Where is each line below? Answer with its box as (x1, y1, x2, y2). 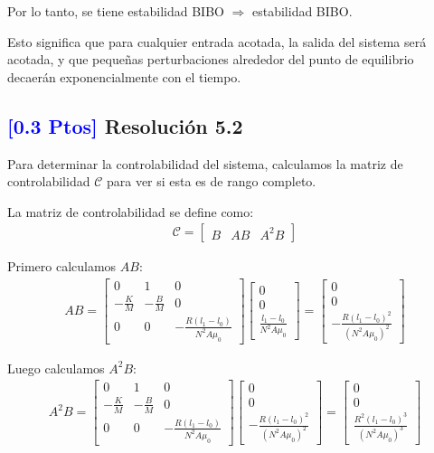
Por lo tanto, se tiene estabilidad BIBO (7, 2, 224, 20)
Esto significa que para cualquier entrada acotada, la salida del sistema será (7, 32, 427, 51)
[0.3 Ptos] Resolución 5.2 (7, 111, 243, 139)
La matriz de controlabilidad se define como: (7, 202, 254, 221)
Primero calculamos (7, 257, 117, 276)
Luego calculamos (7, 358, 105, 377)
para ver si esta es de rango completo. (106, 172, 316, 191)
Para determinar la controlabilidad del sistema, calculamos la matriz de (7, 154, 403, 173)
